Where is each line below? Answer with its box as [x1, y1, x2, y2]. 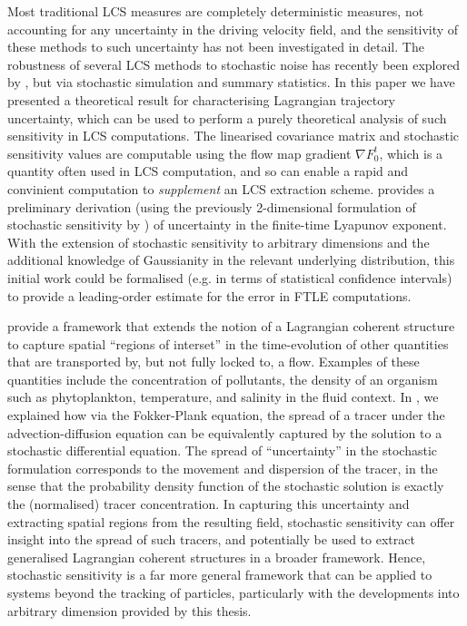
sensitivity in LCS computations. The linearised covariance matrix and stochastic [7, 126, 459, 145]
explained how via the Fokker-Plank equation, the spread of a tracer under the [7, 406, 445, 425]
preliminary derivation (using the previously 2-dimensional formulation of [7, 197, 416, 216]
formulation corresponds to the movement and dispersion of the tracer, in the [7, 458, 438, 477]
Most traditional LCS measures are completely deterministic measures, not [7, 2, 424, 20]
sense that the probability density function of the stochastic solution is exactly [7, 476, 444, 495]
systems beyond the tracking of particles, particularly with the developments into [7, 583, 460, 602]
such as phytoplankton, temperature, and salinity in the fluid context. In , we [7, 387, 439, 406]
